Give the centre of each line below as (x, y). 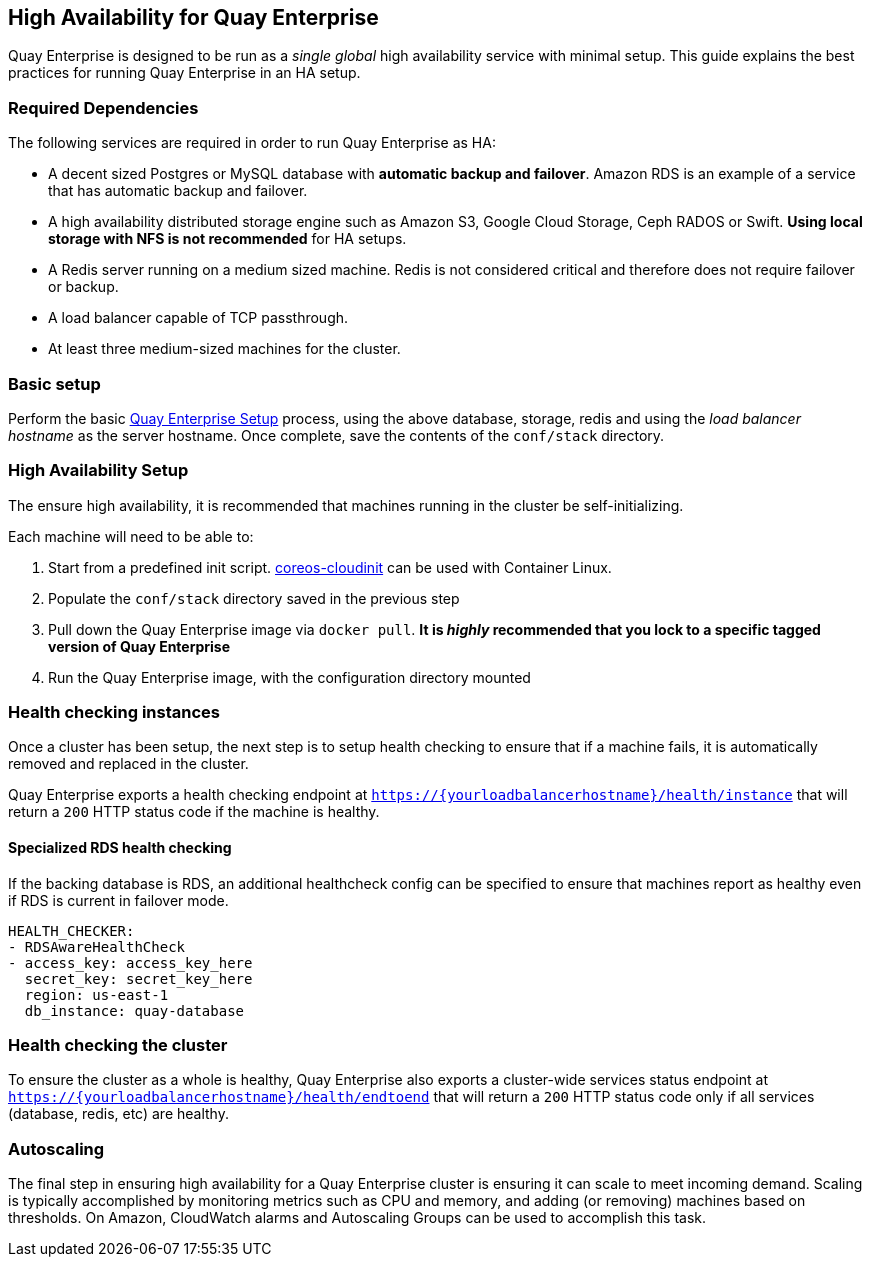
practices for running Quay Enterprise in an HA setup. (184, 73)
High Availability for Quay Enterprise (193, 17)
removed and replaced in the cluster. (128, 764)
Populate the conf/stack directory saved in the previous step (254, 598)
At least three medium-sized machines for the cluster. (224, 349)
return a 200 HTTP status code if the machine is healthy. (194, 812)
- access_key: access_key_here (130, 962)
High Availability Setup (98, 470)
